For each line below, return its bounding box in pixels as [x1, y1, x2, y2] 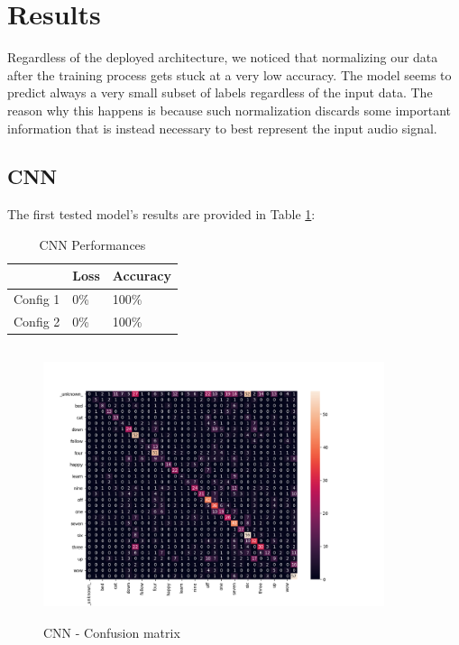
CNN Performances [39, 235, 146, 253]
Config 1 [14, 290, 60, 309]
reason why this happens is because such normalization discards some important [7, 100, 451, 119]
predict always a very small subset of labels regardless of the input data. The [7, 83, 433, 102]
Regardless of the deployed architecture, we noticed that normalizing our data [7, 48, 438, 67]
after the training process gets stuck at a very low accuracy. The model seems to [7, 65, 452, 84]
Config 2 [14, 312, 60, 331]
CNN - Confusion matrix [43, 623, 180, 642]
